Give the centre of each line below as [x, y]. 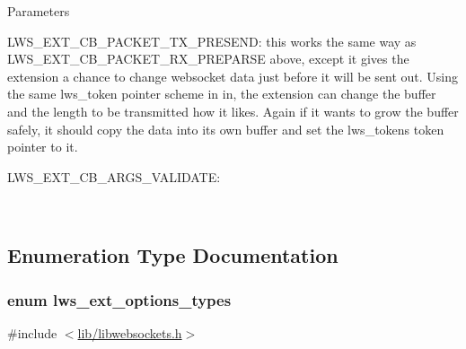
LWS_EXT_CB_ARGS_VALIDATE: [114, 176]
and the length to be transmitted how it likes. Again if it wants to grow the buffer [233, 111]
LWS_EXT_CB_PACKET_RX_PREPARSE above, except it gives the [208, 59]
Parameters [39, 11]
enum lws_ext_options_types [119, 299]
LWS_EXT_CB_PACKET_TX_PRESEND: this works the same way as [212, 41]
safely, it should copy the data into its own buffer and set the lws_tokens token [226, 129]
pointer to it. [43, 147]
